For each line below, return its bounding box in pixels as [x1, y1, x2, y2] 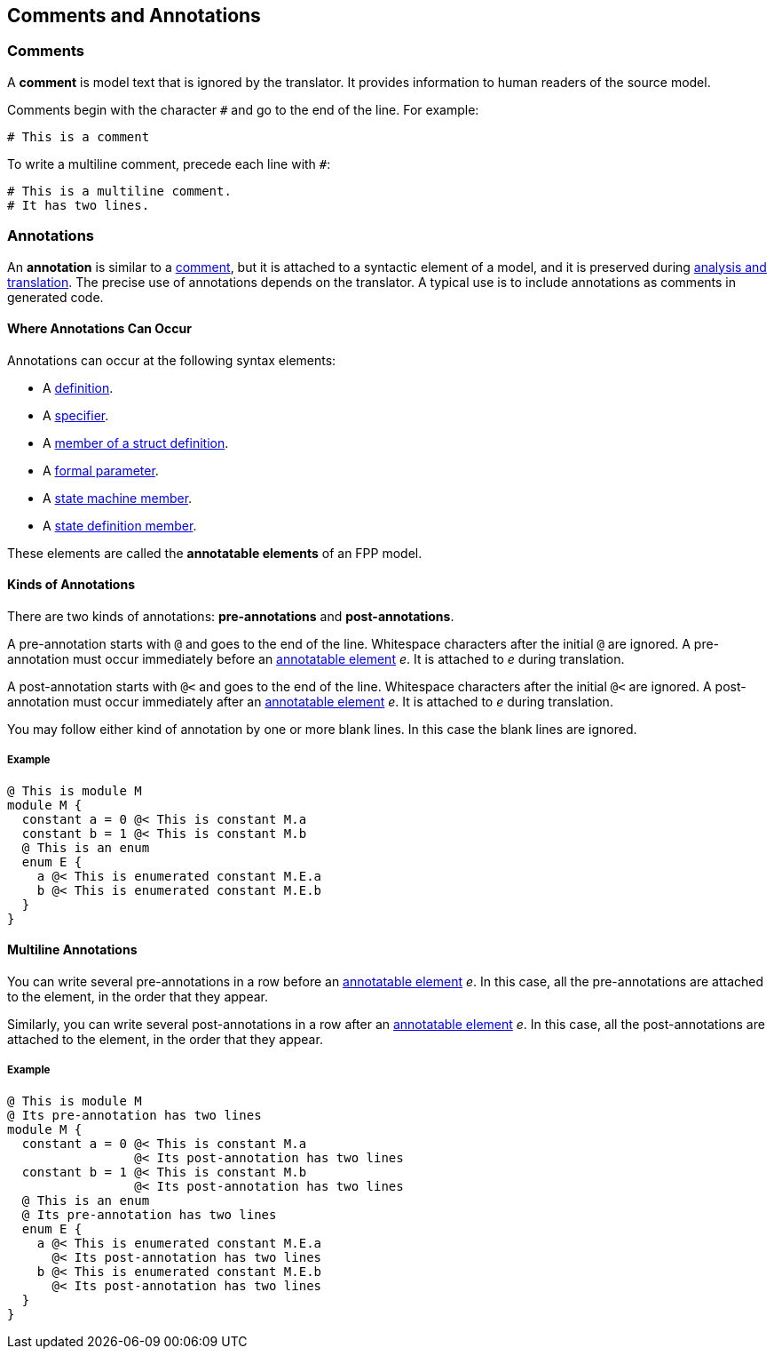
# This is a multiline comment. [7, 183, 232, 198]
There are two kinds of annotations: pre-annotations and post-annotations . [7, 608, 454, 624]
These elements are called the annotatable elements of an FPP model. [7, 545, 423, 561]
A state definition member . [43, 517, 197, 533]
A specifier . [43, 407, 109, 423]
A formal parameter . [43, 462, 159, 478]
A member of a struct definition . [43, 435, 229, 451]
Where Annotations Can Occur [7, 321, 192, 337]
